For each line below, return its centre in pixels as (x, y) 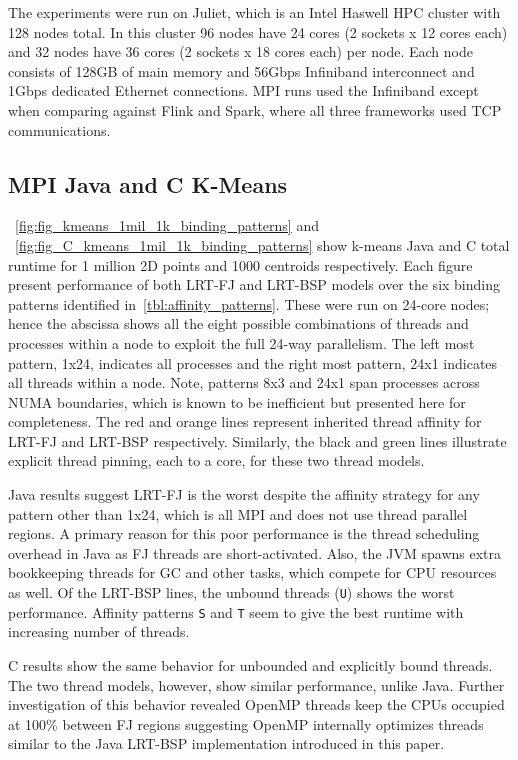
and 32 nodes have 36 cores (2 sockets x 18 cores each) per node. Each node (240, 51)
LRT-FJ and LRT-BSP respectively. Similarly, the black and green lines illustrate (257, 440)
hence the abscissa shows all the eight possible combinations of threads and (238, 323)
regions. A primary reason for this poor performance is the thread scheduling (244, 533)
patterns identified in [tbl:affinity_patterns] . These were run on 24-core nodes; (249, 303)
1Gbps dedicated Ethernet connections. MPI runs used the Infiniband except (243, 90)
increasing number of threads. (99, 631)
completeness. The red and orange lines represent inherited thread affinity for (245, 421)
